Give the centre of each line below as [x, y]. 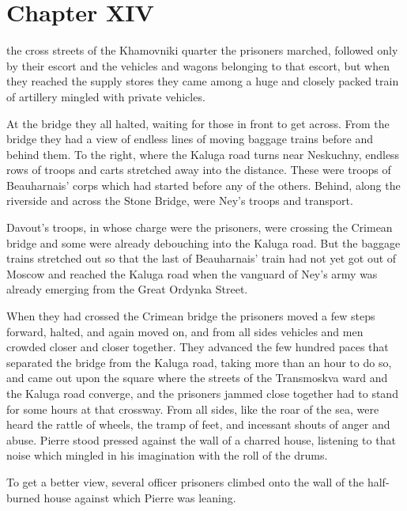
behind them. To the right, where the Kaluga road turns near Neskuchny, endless [203, 154]
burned [23, 497]
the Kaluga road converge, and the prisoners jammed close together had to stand [202, 393]
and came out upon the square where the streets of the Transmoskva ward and [197, 378]
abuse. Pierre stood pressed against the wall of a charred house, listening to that [201, 439]
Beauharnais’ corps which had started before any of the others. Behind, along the [203, 185]
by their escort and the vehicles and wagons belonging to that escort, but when [198, 65]
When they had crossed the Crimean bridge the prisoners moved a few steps [191, 316]
